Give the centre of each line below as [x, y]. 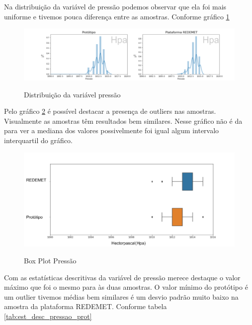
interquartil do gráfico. [38, 140]
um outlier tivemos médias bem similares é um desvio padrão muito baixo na [121, 296]
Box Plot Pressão [50, 260]
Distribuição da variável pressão [72, 94]
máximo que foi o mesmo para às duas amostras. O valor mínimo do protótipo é [126, 287]
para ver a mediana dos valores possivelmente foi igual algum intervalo [112, 130]
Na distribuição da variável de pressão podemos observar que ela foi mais [115, 6]
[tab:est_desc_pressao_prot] [48, 316]
